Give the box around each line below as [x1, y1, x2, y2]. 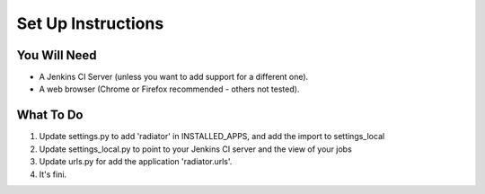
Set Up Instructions [16, 13, 164, 33]
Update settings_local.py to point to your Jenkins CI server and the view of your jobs [39, 144, 352, 154]
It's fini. [39, 169, 67, 180]
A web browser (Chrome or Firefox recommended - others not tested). [39, 84, 300, 94]
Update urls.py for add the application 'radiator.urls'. [39, 156, 233, 167]
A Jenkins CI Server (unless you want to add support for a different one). [39, 72, 309, 83]
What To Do [16, 108, 84, 123]
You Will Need [16, 48, 98, 63]
